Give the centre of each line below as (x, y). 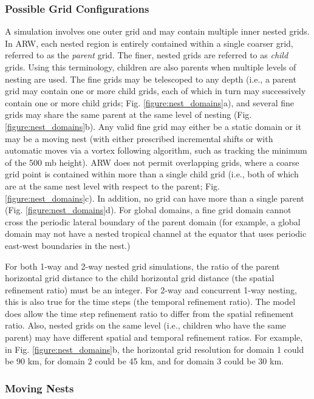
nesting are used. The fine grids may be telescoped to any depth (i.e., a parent (151, 79)
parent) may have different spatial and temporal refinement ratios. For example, (154, 337)
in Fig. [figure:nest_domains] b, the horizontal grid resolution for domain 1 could (155, 349)
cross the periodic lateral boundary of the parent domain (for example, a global (153, 221)
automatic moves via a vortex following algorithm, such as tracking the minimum (156, 150)
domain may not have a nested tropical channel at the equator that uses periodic (156, 234)
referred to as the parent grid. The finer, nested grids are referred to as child (147, 55)
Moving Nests (39, 388)
